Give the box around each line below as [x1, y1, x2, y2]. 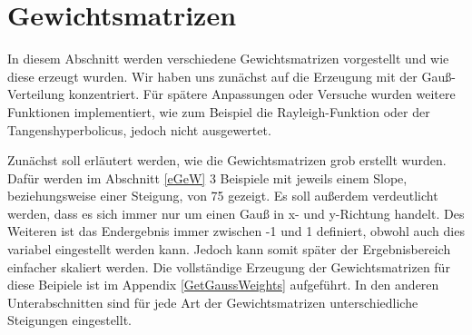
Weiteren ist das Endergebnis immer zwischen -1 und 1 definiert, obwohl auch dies [7, 222, 465, 241]
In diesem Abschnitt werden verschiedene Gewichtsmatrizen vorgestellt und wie [7, 49, 449, 68]
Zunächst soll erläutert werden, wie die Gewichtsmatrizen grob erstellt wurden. [7, 151, 447, 170]
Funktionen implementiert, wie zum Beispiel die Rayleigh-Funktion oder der [7, 102, 430, 121]
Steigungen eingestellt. [7, 310, 132, 330]
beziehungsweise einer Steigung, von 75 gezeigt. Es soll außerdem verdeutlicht [7, 186, 438, 205]
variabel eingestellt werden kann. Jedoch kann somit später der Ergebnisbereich [7, 240, 451, 259]
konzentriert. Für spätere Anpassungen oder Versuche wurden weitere [68, 84, 456, 103]
